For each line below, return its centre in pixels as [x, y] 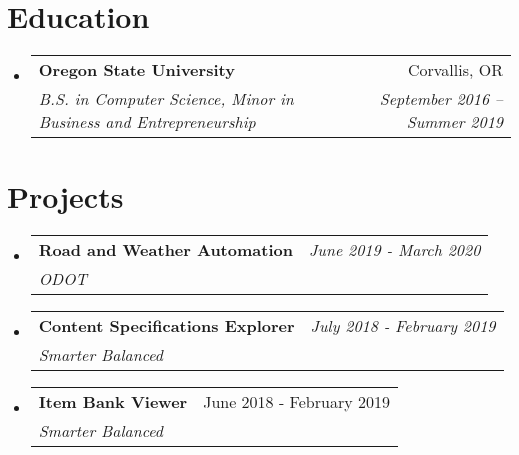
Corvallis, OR [455, 70]
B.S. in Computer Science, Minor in [166, 99]
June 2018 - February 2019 [296, 402]
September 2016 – [441, 99]
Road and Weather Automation [165, 250]
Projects [65, 196]
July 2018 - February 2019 [403, 326]
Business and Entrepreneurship [147, 122]
